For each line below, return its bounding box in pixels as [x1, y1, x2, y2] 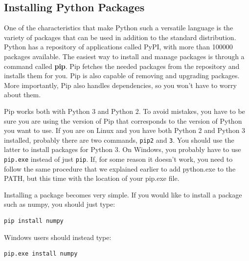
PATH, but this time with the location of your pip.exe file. [4, 173, 180, 183]
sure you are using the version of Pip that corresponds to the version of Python [4, 115, 242, 126]
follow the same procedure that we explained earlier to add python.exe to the [4, 163, 236, 174]
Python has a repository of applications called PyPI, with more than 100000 [4, 42, 233, 52]
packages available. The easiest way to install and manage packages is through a [4, 51, 245, 61]
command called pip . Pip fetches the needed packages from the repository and [4, 61, 240, 71]
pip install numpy [4, 217, 64, 225]
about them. [4, 89, 41, 100]
